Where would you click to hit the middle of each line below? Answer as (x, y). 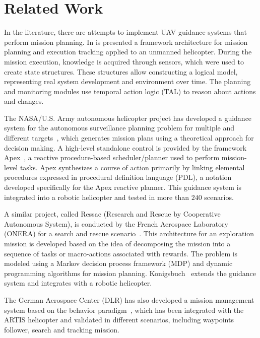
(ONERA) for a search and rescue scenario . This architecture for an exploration (129, 233)
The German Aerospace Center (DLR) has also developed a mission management (129, 299)
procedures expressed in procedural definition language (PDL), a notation (118, 177)
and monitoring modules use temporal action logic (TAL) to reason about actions (130, 91)
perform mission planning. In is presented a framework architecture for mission (126, 42)
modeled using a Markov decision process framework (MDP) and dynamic (118, 263)
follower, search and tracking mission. (62, 329)
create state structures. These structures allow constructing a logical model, (121, 71)
